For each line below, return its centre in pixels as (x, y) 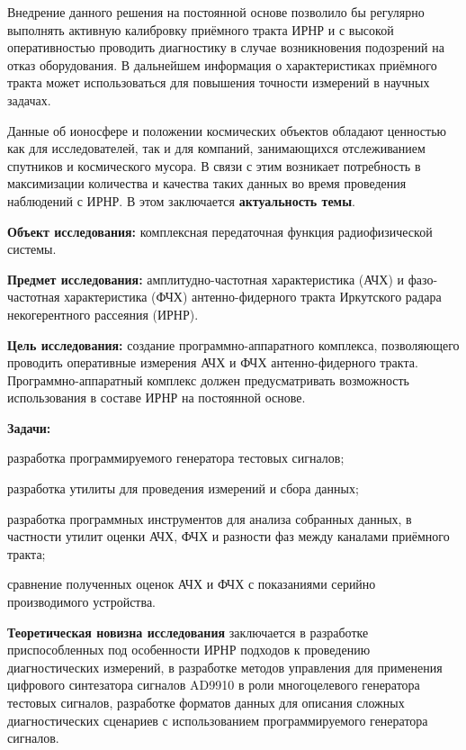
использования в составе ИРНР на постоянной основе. (157, 398)
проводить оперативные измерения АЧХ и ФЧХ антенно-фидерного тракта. (213, 362)
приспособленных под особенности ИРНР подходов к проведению (189, 650)
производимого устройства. (82, 602)
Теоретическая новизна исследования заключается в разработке (188, 632)
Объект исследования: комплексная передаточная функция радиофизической (220, 231)
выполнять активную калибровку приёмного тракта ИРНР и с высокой (201, 29)
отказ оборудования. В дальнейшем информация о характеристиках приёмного (222, 64)
